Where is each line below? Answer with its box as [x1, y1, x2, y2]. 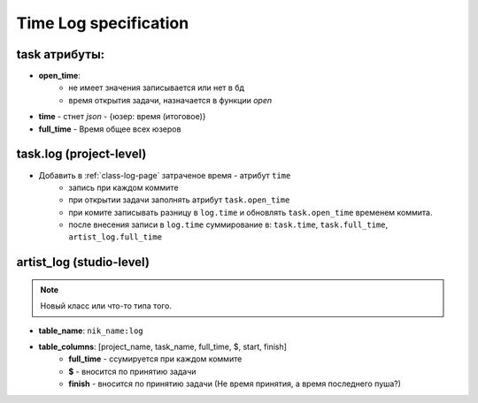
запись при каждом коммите [68, 182, 179, 193]
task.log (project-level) [16, 147, 147, 162]
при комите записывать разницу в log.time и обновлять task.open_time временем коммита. [68, 207, 433, 217]
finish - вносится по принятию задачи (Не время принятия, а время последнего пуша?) [68, 378, 402, 389]
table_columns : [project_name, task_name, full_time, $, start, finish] [38, 341, 288, 353]
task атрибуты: [16, 47, 105, 62]
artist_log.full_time [68, 232, 163, 242]
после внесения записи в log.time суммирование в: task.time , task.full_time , [68, 219, 389, 230]
